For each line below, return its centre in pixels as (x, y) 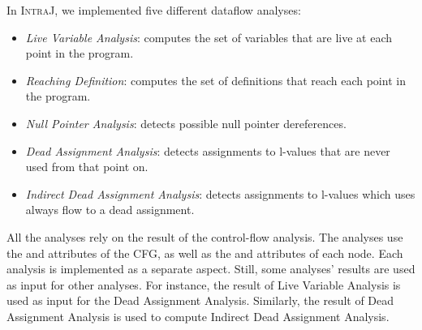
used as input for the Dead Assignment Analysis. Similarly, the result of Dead (200, 300)
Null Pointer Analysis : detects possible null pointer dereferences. (186, 123)
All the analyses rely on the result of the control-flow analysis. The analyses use (205, 236)
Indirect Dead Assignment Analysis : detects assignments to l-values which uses (220, 193)
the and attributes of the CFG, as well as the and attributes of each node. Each (205, 253)
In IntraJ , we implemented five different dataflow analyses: (154, 10)
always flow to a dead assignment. (110, 210)
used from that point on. (87, 167)
